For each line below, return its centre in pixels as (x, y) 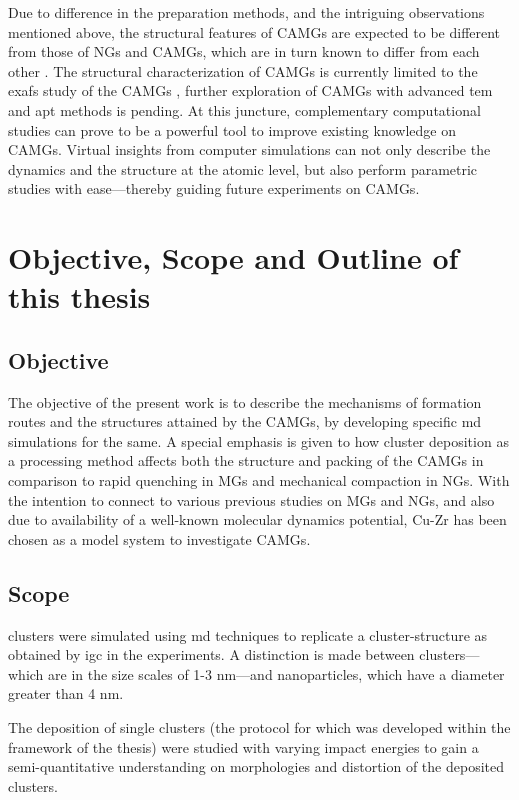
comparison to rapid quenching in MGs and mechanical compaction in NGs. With (259, 480)
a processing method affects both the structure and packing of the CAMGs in (246, 460)
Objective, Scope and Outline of (233, 257)
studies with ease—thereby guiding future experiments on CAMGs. (214, 188)
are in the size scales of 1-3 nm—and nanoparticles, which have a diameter (276, 673)
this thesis (79, 296)
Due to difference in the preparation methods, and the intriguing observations (246, 12)
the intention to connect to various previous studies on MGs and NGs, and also (251, 499)
